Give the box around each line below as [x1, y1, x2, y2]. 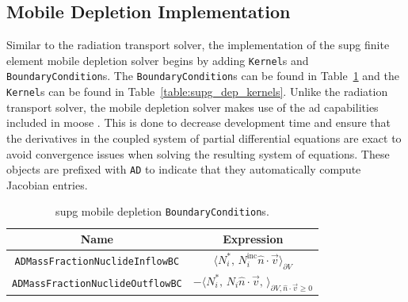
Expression [223, 231, 284, 247]
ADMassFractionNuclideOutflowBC [12, 278, 182, 289]
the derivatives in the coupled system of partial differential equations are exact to [6, 129, 402, 146]
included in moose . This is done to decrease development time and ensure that [6, 114, 391, 131]
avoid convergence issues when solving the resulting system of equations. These [6, 145, 390, 162]
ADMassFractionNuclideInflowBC [14, 255, 180, 267]
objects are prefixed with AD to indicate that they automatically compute [6, 161, 361, 178]
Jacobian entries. [6, 176, 88, 193]
